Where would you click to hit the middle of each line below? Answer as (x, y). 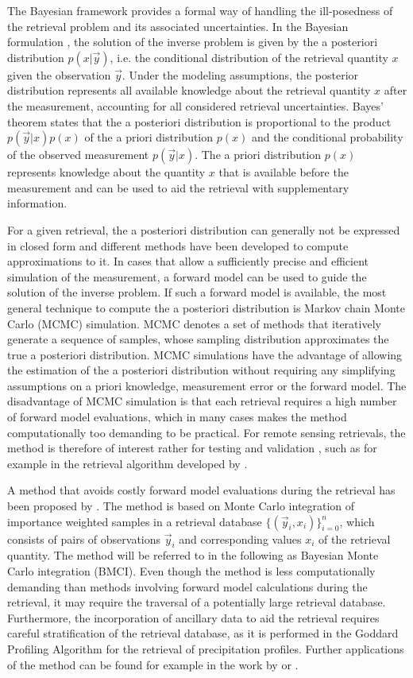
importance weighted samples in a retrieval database (135, 521)
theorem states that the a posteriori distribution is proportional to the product (199, 121)
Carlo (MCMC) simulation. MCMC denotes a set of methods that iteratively (194, 323)
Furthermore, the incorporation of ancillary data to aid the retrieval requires (193, 617)
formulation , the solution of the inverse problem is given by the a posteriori (193, 42)
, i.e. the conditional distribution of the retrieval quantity (249, 57)
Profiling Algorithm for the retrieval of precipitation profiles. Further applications (206, 648)
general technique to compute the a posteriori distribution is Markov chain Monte (206, 307)
